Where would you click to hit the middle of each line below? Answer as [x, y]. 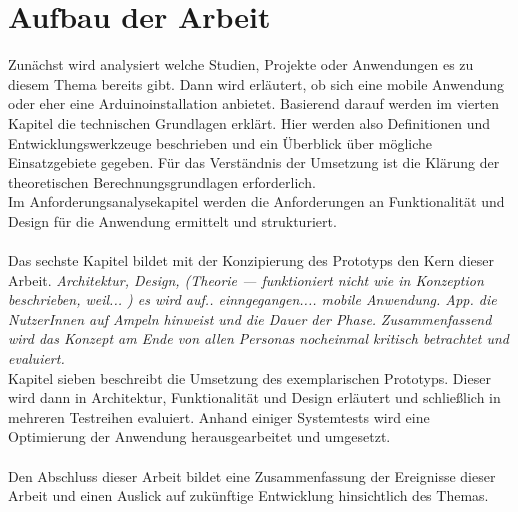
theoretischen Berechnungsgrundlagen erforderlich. [162, 181]
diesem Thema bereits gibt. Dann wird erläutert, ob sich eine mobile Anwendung [256, 83]
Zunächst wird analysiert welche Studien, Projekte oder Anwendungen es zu [241, 64]
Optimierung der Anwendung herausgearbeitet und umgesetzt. [199, 436]
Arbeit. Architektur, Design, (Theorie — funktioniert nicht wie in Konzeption [246, 279]
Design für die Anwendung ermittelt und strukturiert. [172, 220]
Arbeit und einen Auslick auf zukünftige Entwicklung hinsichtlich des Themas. [248, 495]
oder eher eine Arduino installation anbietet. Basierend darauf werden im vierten [254, 103]
